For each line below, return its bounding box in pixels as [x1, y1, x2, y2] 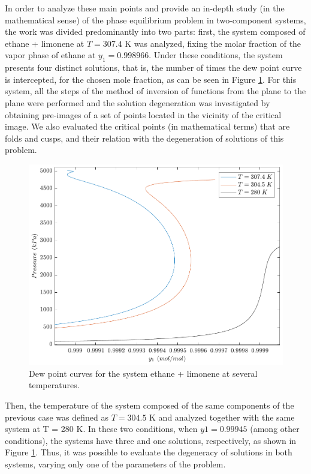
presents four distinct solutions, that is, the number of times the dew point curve [5, 61, 302, 74]
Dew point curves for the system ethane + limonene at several [29, 367, 258, 379]
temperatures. [29, 379, 80, 391]
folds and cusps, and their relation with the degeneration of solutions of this [5, 131, 284, 144]
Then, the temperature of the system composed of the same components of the [5, 399, 294, 411]
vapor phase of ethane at [5, 49, 96, 61]
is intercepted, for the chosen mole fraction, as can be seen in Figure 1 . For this [5, 73, 297, 85]
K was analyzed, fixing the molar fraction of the [125, 37, 301, 49]
